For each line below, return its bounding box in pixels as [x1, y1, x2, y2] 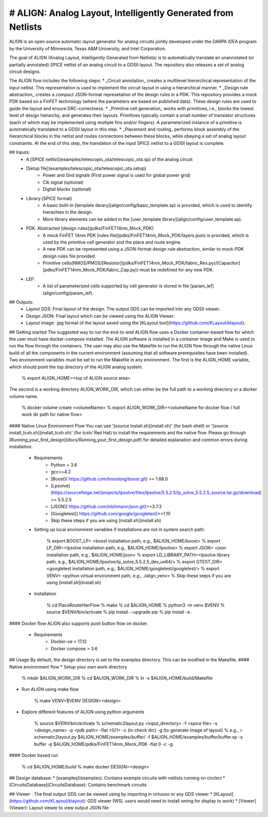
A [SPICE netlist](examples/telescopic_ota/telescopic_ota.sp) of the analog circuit [26, 156, 193, 162]
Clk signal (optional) [43, 179, 84, 185]
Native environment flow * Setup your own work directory [9, 664, 128, 670]
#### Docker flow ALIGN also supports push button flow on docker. [9, 620, 148, 626]
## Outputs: [9, 299, 34, 305]
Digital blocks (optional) [43, 186, 91, 192]
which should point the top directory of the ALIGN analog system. [9, 364, 143, 370]
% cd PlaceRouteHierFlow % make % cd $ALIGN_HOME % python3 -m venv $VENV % [46, 602, 225, 608]
